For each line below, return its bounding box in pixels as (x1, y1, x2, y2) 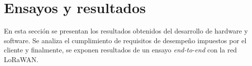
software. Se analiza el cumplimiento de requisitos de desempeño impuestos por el (4, 35, 247, 45)
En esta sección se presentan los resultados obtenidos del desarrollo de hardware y (4, 26, 248, 36)
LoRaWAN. (4, 54, 38, 64)
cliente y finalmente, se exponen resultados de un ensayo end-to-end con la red (4, 45, 237, 55)
